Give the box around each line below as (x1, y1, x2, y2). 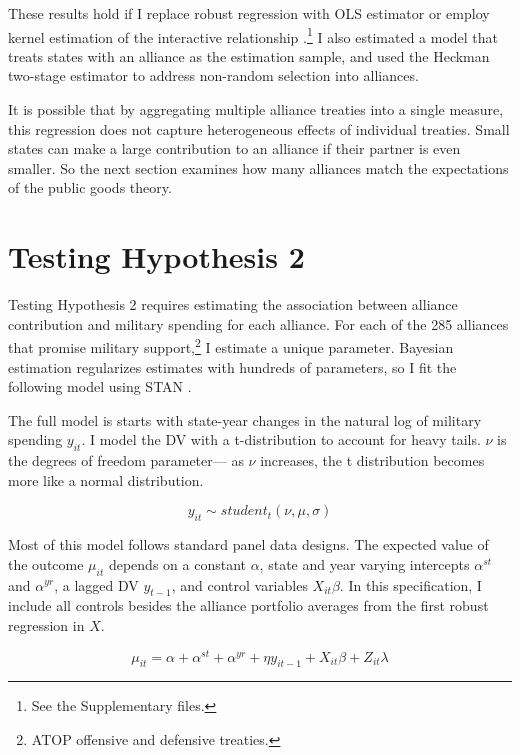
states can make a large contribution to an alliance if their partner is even (8, 138, 461, 159)
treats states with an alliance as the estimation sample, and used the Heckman (8, 45, 490, 66)
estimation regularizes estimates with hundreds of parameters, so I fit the (8, 356, 457, 377)
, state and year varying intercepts (259, 553, 470, 574)
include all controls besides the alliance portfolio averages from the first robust (8, 595, 489, 616)
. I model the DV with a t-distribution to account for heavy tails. (81, 429, 481, 450)
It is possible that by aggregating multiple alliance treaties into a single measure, (8, 99, 504, 120)
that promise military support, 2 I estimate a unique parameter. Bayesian (8, 334, 454, 357)
